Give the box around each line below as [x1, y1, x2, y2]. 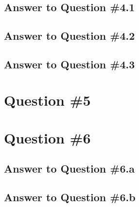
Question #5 [4, 90, 91, 110]
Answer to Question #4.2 [4, 28, 135, 43]
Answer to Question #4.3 [4, 56, 135, 71]
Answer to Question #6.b [4, 190, 136, 205]
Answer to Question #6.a [4, 161, 135, 176]
